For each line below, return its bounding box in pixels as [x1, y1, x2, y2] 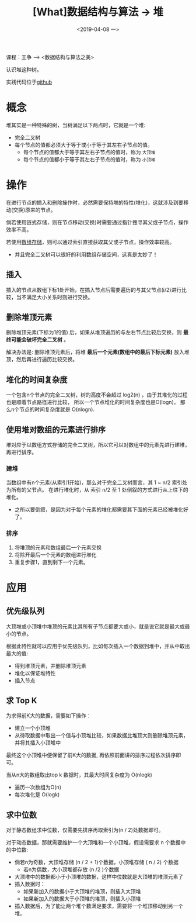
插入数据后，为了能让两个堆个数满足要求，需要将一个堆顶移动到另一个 [14, 903, 184, 910]
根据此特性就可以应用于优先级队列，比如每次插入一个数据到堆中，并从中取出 [6, 643, 190, 650]
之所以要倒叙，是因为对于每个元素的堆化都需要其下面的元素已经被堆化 [14, 506, 184, 513]
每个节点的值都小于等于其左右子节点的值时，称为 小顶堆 [23, 156, 156, 163]
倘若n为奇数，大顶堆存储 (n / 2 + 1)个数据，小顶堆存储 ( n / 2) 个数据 [14, 859, 179, 866]
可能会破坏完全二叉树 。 [10, 336, 69, 343]
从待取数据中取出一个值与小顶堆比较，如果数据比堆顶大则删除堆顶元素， [14, 732, 188, 739]
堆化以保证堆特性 [14, 669, 56, 676]
